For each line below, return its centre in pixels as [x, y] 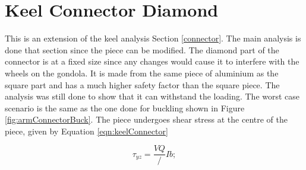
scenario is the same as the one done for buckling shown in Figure [125, 108]
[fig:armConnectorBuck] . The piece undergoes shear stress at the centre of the [146, 119]
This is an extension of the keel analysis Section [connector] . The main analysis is [153, 38]
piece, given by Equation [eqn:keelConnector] [86, 131]
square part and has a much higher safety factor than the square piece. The [142, 84]
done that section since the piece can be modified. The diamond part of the [142, 49]
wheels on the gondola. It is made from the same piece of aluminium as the [142, 73]
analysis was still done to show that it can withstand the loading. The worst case [152, 96]
